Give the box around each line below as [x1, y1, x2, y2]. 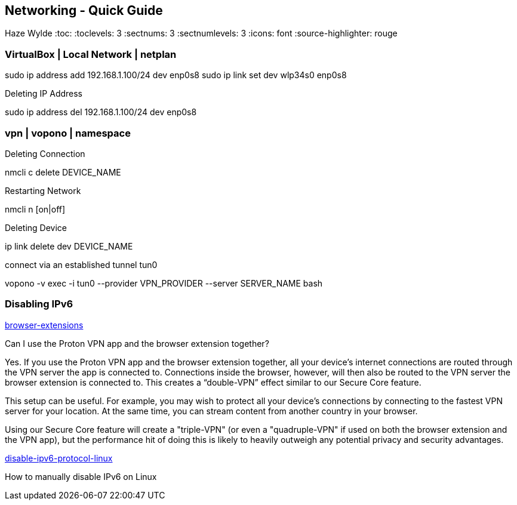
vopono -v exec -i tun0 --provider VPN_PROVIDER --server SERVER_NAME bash [5, 278, 323, 288]
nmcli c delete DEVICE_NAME [5, 167, 121, 177]
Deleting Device [5, 222, 67, 233]
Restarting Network [5, 185, 81, 196]
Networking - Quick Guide [5, 3, 163, 18]
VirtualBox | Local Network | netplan [5, 48, 177, 60]
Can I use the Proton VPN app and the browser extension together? [5, 338, 269, 349]
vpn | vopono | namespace [5, 127, 131, 139]
